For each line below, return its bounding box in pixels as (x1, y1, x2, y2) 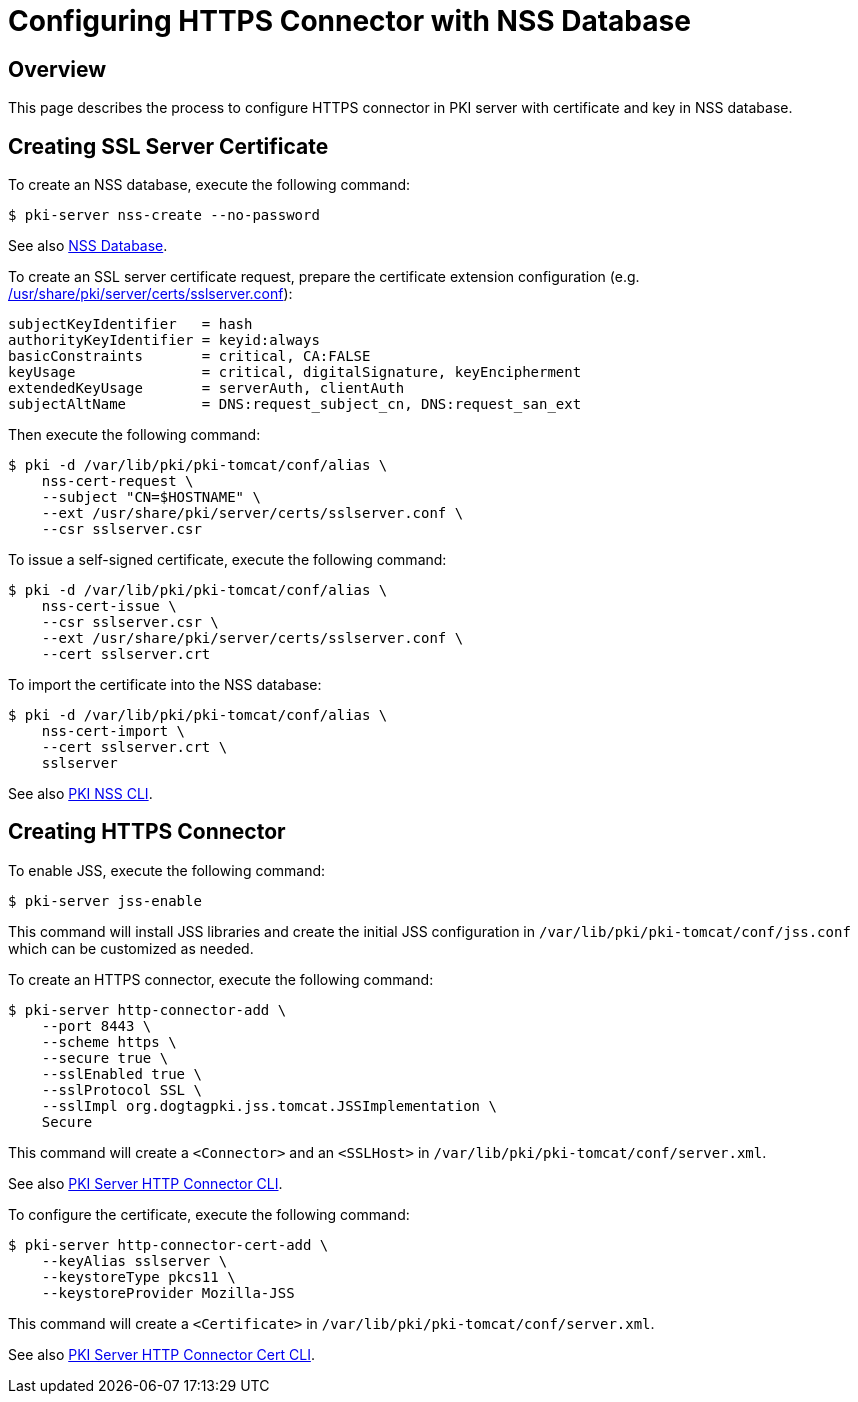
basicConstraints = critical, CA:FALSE (8, 348, 371, 365)
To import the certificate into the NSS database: (8, 676, 322, 694)
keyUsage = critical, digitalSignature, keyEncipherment (8, 364, 582, 381)
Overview (8, 56, 107, 82)
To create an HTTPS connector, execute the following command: (8, 970, 434, 988)
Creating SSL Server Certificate (8, 133, 329, 159)
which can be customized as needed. (8, 939, 254, 957)
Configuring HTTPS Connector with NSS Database (8, 4, 691, 38)
